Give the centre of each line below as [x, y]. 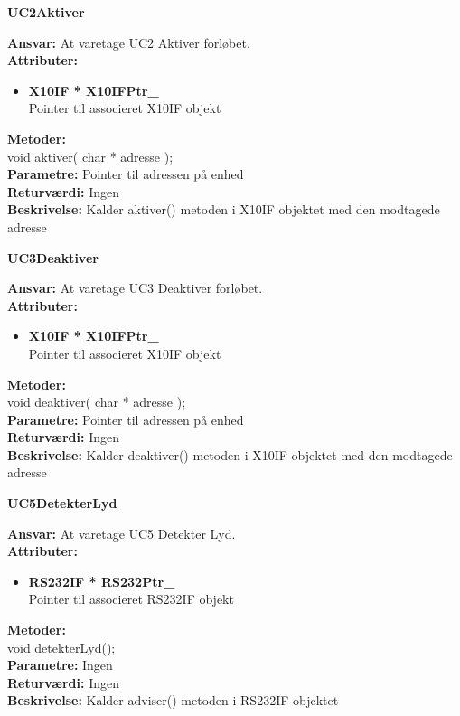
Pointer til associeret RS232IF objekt [131, 599]
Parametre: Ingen [60, 665]
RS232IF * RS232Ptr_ [102, 581]
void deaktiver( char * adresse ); [97, 402]
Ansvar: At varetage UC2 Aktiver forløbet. [129, 42]
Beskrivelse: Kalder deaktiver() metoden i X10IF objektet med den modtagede [230, 454]
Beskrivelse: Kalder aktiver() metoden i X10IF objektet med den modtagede [224, 209]
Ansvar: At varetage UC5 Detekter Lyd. [122, 533]
